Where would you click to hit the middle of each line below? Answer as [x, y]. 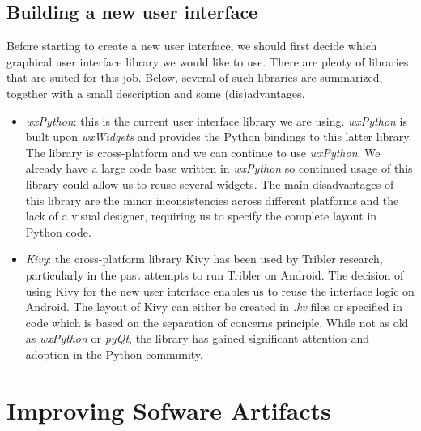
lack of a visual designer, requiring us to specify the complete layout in [201, 216]
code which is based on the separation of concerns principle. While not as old [217, 322]
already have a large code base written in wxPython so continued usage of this [219, 168]
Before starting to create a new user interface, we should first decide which [192, 46]
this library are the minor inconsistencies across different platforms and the [212, 200]
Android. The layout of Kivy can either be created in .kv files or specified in [214, 307]
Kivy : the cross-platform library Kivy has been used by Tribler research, [204, 259]
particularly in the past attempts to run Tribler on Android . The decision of [215, 274]
